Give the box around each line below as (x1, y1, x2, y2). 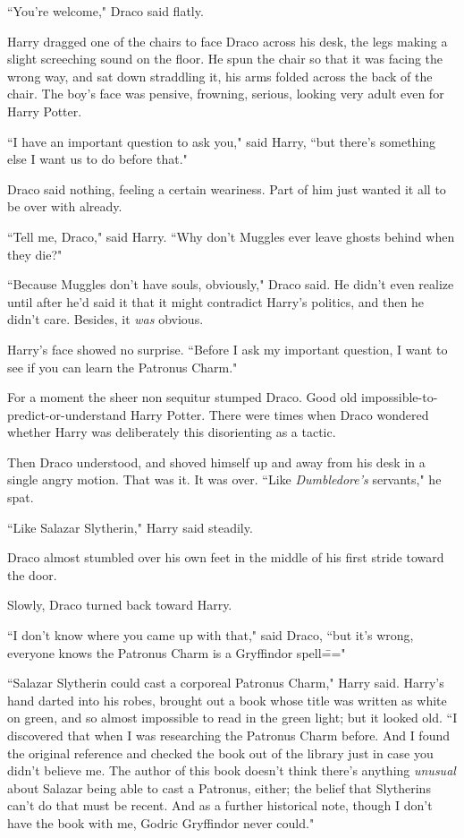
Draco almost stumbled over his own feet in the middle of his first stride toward (7, 548, 444, 567)
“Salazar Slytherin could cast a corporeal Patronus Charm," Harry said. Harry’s (7, 673, 444, 692)
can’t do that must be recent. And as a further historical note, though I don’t (7, 796, 433, 815)
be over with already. (7, 197, 122, 216)
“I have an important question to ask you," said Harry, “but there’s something (7, 132, 436, 150)
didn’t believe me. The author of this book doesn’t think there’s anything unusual (7, 761, 456, 780)
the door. (7, 565, 57, 584)
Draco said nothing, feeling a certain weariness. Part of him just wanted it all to (7, 179, 446, 198)
